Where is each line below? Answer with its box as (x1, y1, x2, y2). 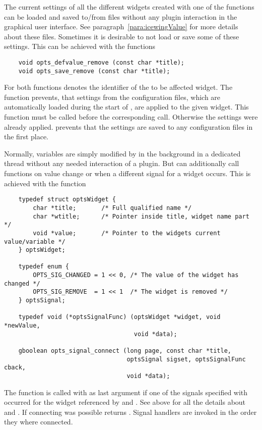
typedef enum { (18, 263, 69, 271)
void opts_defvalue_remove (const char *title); (18, 59, 184, 66)
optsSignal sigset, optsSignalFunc (126, 355, 246, 363)
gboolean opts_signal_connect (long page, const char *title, (18, 347, 232, 355)
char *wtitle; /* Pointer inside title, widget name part (33, 212, 249, 220)
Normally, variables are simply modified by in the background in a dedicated (4, 148, 241, 158)
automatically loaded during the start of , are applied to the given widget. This (4, 101, 249, 112)
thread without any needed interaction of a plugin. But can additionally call (4, 158, 239, 169)
